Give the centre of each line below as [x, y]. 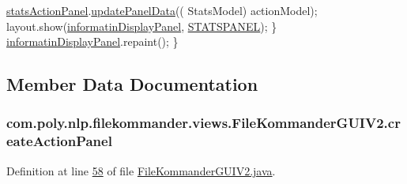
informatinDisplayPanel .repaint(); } [92, 41]
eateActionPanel [59, 141]
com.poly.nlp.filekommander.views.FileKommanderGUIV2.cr [203, 123]
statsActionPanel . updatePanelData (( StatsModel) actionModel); [162, 10]
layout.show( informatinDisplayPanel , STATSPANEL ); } [142, 26]
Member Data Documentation [132, 84]
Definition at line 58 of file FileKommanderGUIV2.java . [141, 170]
